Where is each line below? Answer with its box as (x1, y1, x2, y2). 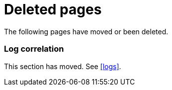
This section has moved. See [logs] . (4, 62, 121, 71)
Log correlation (4, 44, 64, 54)
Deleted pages (4, 1, 102, 18)
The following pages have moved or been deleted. (4, 27, 169, 36)
